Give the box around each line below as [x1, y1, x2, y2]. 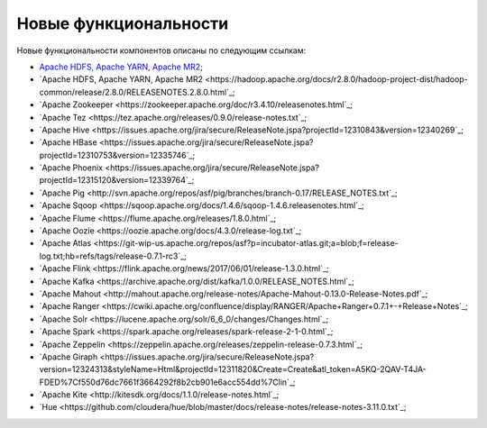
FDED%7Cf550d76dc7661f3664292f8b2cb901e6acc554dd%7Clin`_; [39, 377, 297, 387]
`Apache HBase [39, 137, 98, 148]
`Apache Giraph [39, 351, 98, 362]
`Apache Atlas [39, 238, 92, 249]
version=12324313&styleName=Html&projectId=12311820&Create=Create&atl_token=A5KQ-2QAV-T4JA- [39, 364, 427, 375]
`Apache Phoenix [39, 162, 104, 173]
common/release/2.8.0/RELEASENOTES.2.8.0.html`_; [39, 87, 235, 97]
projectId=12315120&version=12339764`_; [39, 175, 195, 186]
